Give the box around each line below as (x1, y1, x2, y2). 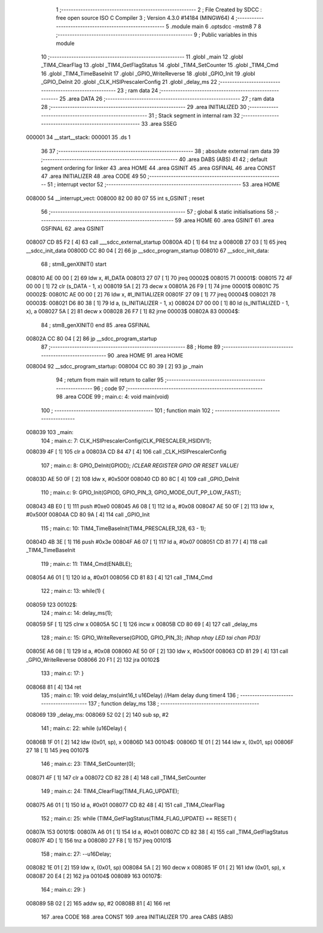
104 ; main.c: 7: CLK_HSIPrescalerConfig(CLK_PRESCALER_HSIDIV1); (41, 437, 212, 444)
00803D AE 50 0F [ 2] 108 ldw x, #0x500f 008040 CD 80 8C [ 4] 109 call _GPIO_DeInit (26, 475, 239, 482)
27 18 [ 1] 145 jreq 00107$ (26, 746, 89, 754)
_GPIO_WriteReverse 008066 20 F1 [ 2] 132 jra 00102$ (26, 656, 160, 663)
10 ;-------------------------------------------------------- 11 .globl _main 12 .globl (41, 53, 243, 60)
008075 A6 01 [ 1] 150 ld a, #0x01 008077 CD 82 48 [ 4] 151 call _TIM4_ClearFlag (26, 801, 225, 808)
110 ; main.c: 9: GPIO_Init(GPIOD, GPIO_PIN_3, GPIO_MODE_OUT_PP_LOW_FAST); (41, 489, 242, 496)
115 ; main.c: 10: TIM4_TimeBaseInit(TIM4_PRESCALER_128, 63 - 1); (41, 525, 206, 532)
